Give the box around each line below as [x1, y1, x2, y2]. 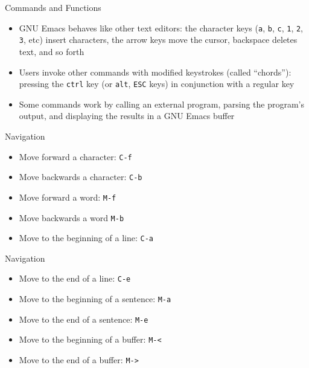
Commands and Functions [5, 1, 101, 13]
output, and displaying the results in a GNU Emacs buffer [19, 109, 235, 122]
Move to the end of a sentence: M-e [19, 312, 148, 325]
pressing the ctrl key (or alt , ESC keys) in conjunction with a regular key [19, 77, 295, 90]
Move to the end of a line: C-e [19, 272, 131, 285]
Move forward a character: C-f [19, 150, 132, 163]
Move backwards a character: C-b [19, 170, 142, 183]
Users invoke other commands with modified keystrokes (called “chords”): [19, 65, 291, 78]
